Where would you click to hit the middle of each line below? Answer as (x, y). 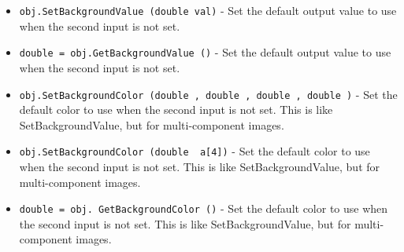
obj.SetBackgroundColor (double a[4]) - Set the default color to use (195, 151)
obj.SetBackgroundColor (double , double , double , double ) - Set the (208, 94)
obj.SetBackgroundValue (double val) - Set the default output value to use (208, 10)
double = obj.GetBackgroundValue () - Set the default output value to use (205, 52)
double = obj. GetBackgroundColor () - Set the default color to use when (204, 208)
